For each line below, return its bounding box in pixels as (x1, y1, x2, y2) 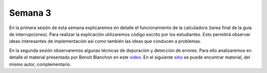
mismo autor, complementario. (9, 61, 72, 67)
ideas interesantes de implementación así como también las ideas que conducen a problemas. (9, 38, 202, 44)
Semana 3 (9, 7, 51, 18)
